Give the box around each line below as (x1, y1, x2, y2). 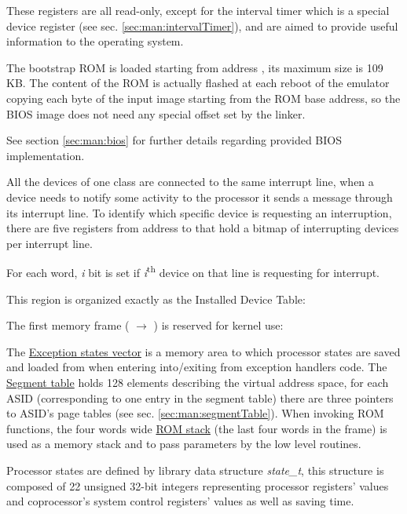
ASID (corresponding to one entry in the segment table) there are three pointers (6, 389, 394, 406)
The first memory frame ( (6, 317, 130, 334)
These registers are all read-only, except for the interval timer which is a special (6, 2, 390, 18)
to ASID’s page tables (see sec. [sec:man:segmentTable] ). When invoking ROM (6, 405, 384, 421)
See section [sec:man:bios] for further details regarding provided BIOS (6, 132, 343, 148)
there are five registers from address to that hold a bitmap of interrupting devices (6, 220, 399, 236)
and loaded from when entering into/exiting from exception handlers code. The (6, 359, 387, 375)
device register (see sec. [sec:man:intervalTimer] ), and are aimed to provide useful (6, 17, 398, 34)
